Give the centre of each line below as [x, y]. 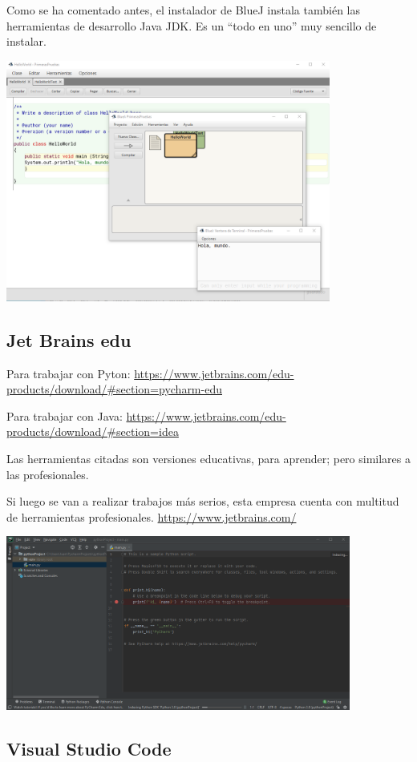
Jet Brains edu [69, 339]
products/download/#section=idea [93, 431]
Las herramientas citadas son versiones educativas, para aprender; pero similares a [208, 458]
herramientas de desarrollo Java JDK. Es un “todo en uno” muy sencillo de [192, 25]
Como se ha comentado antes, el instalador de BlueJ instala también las [183, 10]
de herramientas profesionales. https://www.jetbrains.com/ [152, 516]
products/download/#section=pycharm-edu [114, 389]
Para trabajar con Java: [65, 415]
